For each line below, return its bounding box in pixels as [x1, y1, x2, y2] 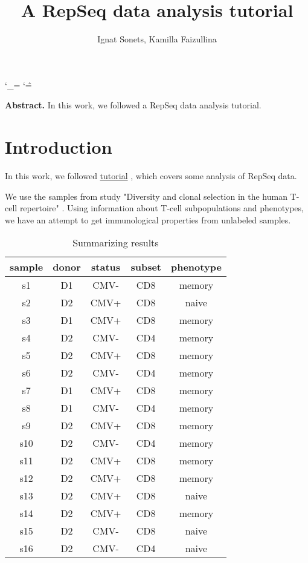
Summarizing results [72, 235, 159, 250]
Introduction [5, 134, 112, 159]
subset [130, 260, 161, 274]
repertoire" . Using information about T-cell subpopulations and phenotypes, [19, 202, 304, 214]
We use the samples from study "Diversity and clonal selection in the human [5, 189, 287, 202]
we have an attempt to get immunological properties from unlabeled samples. [5, 213, 291, 226]
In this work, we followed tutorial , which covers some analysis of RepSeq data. [5, 170, 297, 182]
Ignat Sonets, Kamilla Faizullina [97, 33, 217, 45]
